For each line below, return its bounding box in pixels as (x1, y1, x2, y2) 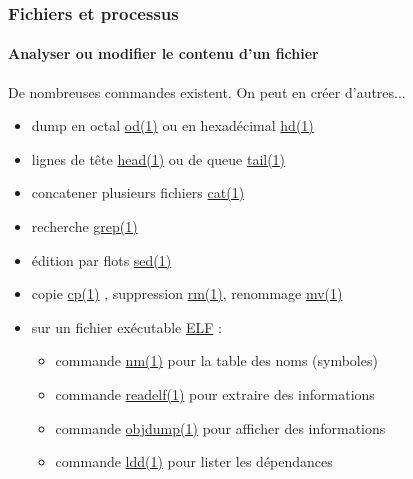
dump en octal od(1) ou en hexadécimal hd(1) (31, 115, 314, 136)
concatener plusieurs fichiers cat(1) (31, 182, 245, 203)
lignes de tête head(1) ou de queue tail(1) (31, 148, 286, 169)
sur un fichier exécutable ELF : (31, 316, 222, 337)
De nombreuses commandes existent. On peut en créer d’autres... (8, 81, 406, 102)
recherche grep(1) (31, 216, 138, 237)
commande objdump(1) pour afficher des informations (55, 417, 386, 438)
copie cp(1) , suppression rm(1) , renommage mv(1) (31, 283, 343, 304)
